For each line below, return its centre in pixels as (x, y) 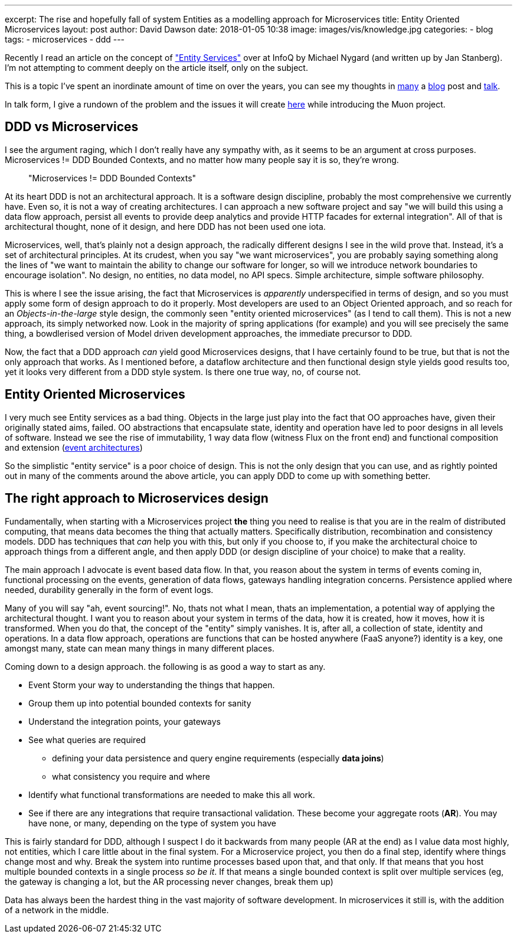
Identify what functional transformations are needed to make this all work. (172, 794)
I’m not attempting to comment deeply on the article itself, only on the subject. (156, 68)
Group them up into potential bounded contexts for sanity (140, 703)
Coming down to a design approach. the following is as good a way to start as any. (165, 666)
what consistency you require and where (131, 776)
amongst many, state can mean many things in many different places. (140, 648)
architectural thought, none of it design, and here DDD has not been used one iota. (165, 226)
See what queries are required (87, 740)
